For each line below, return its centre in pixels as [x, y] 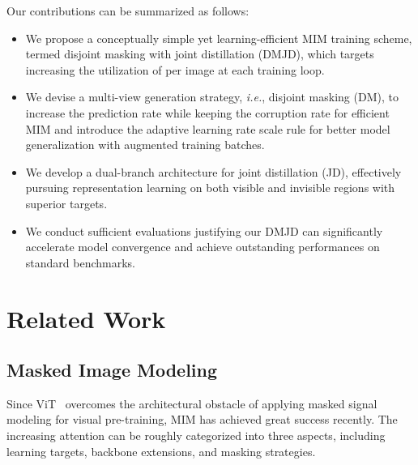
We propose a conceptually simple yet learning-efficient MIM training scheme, [219, 38]
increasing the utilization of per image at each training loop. [175, 69]
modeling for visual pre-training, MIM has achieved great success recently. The [202, 419]
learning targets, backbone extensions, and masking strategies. [161, 451]
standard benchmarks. [80, 262]
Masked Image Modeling [112, 370]
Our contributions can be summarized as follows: [128, 11]
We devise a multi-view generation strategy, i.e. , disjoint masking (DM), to [212, 97]
